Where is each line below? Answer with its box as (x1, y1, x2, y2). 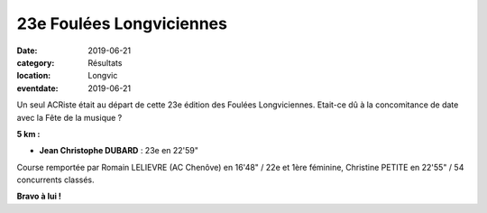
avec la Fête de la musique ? (16, 112, 123, 123)
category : (16, 57, 55, 68)
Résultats (87, 57, 123, 68)
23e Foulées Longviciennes (16, 14, 227, 33)
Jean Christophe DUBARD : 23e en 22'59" (39, 145, 198, 156)
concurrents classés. (16, 174, 95, 185)
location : (16, 70, 51, 81)
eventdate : (16, 82, 59, 94)
